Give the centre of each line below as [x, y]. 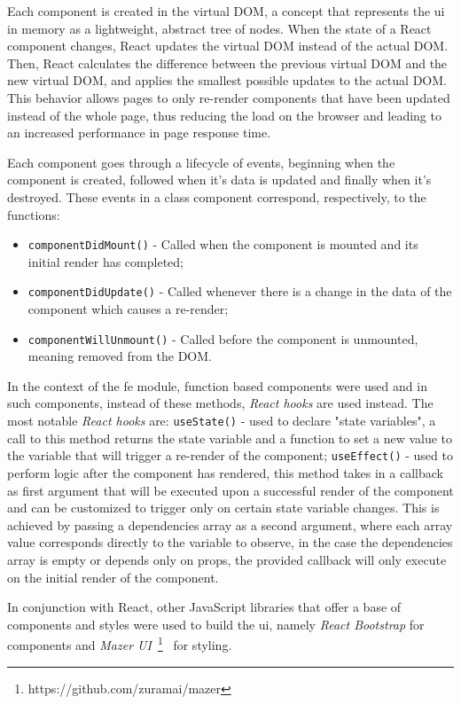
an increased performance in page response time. [139, 133]
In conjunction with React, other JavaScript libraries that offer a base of [204, 607]
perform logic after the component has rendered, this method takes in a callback [225, 472]
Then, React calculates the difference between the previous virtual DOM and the [227, 63]
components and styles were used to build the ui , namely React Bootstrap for [216, 624]
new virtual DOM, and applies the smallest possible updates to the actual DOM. [227, 80]
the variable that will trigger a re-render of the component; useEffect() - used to [230, 455]
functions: [34, 214]
